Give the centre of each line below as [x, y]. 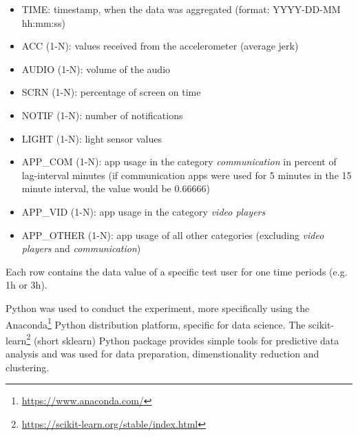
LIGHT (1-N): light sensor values [92, 138]
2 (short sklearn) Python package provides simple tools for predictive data [183, 339]
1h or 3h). [27, 285]
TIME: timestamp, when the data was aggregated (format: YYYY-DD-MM [181, 9]
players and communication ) [81, 248]
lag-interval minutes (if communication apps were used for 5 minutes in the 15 [187, 175]
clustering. [28, 367]
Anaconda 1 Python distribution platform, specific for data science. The [156, 323]
